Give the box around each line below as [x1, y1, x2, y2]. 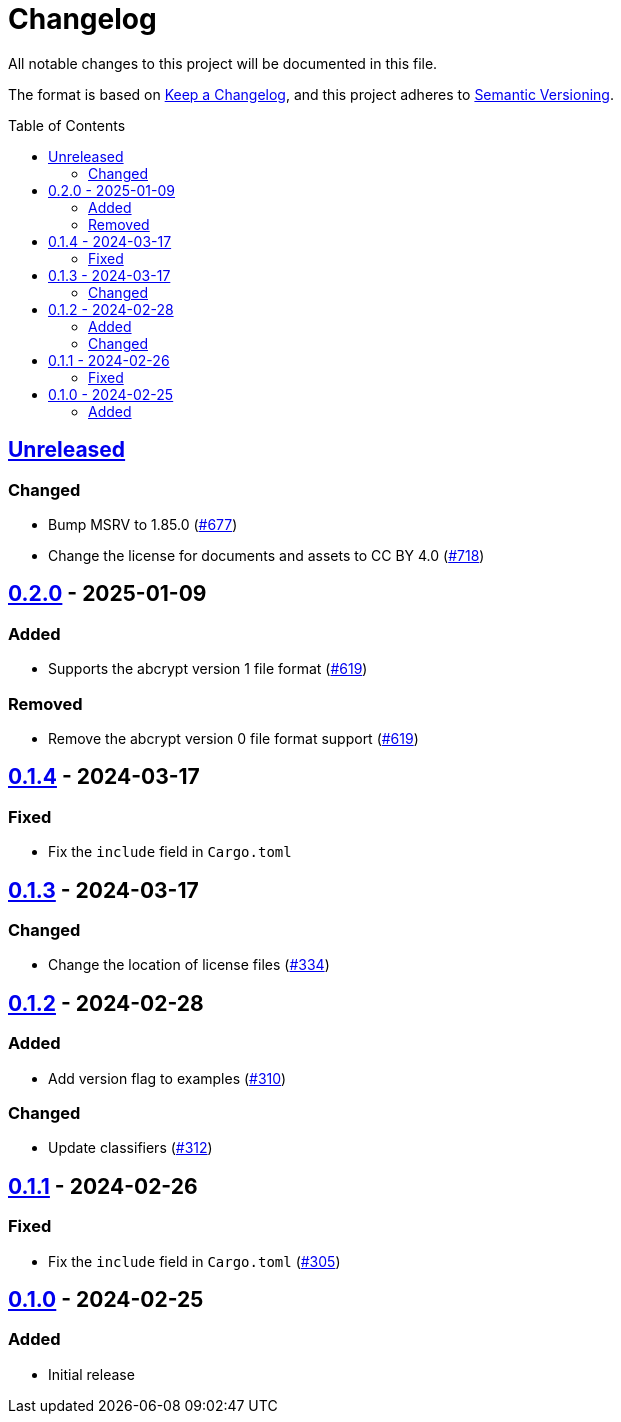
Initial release [48, 1365, 135, 1383]
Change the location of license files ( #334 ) [48, 956, 330, 974]
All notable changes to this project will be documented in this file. [8, 54, 438, 72]
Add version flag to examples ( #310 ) [48, 1069, 287, 1087]
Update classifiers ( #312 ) [48, 1139, 213, 1157]
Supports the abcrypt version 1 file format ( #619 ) [48, 660, 368, 678]
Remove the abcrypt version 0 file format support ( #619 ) [48, 729, 419, 747]
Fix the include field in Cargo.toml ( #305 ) [48, 1252, 341, 1270]
